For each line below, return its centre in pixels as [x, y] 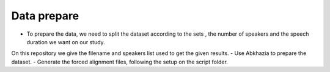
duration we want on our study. [66, 42]
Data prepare [45, 16]
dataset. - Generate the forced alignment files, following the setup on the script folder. [120, 62]
